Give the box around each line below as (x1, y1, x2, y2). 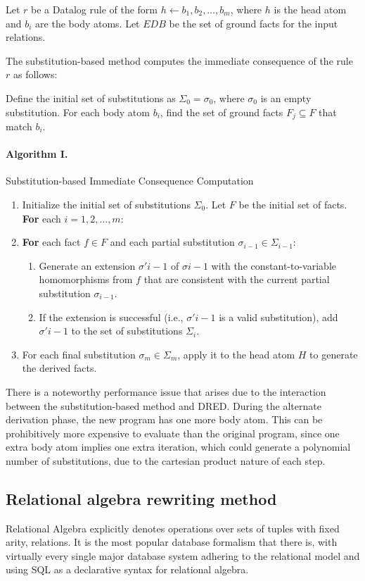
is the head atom (274, 2, 347, 16)
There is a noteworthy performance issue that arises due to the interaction (6, 384, 326, 399)
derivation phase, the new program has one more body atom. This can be (6, 412, 323, 427)
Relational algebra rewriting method (6, 487, 277, 509)
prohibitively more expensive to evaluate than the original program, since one (6, 425, 340, 440)
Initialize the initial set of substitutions (22, 197, 191, 211)
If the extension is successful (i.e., (39, 309, 184, 324)
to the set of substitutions (71, 323, 183, 338)
